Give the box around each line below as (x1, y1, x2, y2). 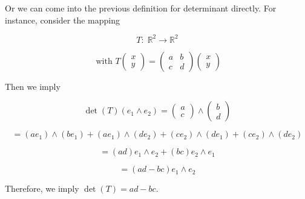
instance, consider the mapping (5, 13, 120, 26)
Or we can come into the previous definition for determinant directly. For (5, 2, 277, 14)
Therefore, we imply (5, 182, 79, 195)
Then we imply (5, 80, 61, 92)
